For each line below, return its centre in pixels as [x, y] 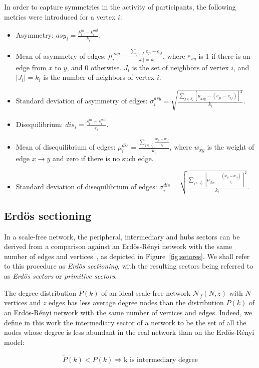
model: [14, 342]
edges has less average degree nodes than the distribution [136, 302]
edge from [31, 67]
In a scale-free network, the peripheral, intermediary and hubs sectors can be [122, 236]
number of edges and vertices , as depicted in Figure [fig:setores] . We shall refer [127, 256]
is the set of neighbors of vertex [180, 67]
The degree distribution [40, 292]
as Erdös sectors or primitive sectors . [61, 275]
